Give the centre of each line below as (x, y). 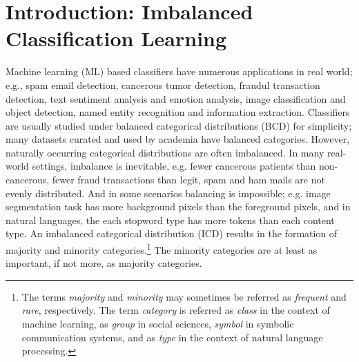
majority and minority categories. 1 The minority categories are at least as (162, 249)
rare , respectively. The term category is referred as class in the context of (176, 310)
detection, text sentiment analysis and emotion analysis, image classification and (176, 98)
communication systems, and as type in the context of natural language (172, 337)
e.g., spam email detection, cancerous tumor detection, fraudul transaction (163, 84)
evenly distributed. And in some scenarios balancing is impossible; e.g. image (168, 193)
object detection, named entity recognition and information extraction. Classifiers (178, 112)
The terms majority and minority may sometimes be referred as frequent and (184, 296)
